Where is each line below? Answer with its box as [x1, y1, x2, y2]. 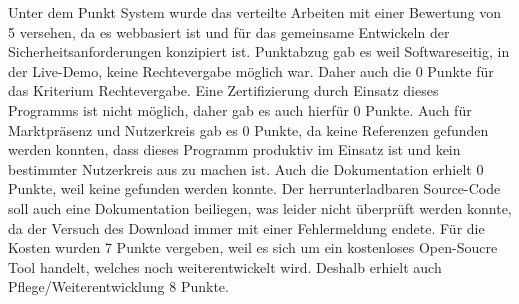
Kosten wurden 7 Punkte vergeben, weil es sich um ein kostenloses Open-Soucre [8, 237, 498, 258]
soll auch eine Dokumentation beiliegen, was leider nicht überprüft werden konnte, [8, 197, 512, 218]
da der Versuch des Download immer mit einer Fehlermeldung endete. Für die [8, 217, 485, 238]
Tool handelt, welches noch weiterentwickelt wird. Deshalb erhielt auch [8, 256, 442, 277]
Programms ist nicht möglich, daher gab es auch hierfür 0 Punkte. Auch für [8, 99, 472, 120]
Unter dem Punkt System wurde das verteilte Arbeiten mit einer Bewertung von [8, 2, 502, 22]
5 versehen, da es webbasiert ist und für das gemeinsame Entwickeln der [8, 21, 450, 42]
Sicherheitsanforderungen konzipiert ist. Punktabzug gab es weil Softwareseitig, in [8, 41, 510, 62]
